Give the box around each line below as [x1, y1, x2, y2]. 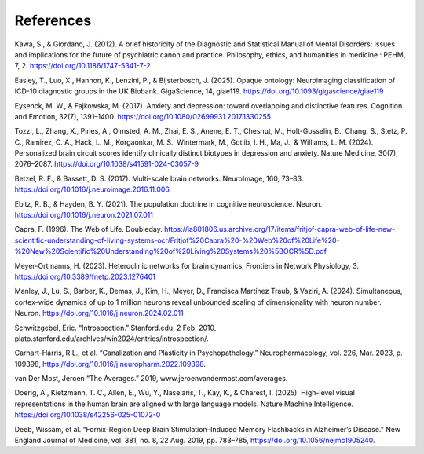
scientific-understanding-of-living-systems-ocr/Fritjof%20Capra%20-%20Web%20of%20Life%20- [14, 236, 341, 245]
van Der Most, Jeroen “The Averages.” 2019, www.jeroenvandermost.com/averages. [14, 374, 288, 383]
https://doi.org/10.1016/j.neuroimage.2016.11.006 [14, 185, 170, 194]
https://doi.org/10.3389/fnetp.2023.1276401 [14, 272, 156, 281]
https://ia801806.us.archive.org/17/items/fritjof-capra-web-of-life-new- [163, 225, 396, 234]
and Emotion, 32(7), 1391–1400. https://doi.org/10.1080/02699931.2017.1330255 [14, 112, 271, 121]
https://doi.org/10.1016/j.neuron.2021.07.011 [14, 211, 153, 220]
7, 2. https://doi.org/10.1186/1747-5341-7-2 [14, 61, 151, 71]
